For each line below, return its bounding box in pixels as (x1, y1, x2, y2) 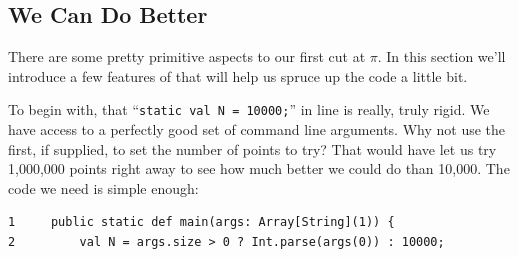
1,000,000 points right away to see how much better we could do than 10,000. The (8, 158, 510, 179)
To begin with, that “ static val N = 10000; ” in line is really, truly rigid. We (8, 99, 490, 120)
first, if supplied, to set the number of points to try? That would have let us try (8, 138, 497, 159)
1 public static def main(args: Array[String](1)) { (8, 215, 395, 230)
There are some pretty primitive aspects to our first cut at (8, 46, 366, 67)
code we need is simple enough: (8, 177, 199, 198)
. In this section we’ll (377, 46, 506, 67)
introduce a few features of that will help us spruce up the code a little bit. (8, 65, 468, 86)
